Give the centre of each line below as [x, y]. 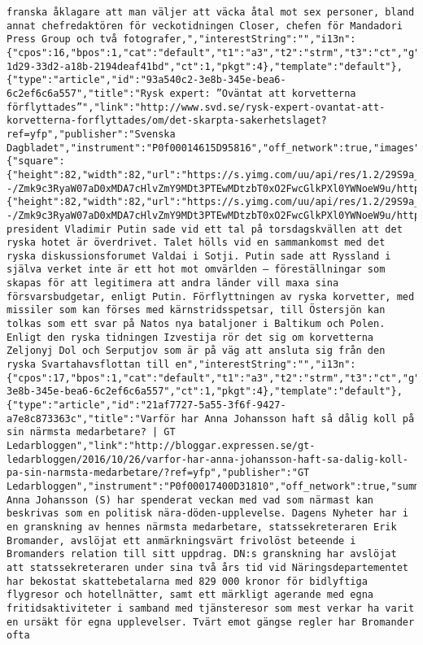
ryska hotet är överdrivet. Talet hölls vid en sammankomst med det [196, 243]
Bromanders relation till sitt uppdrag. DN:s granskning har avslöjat [202, 554]
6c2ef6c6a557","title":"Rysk [85, 93]
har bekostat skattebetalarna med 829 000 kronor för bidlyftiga [187, 581]
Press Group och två [62, 39]
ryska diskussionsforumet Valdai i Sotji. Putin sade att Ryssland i [199, 256]
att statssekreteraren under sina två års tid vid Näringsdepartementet [207, 567]
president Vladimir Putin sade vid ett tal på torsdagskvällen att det [205, 229]
